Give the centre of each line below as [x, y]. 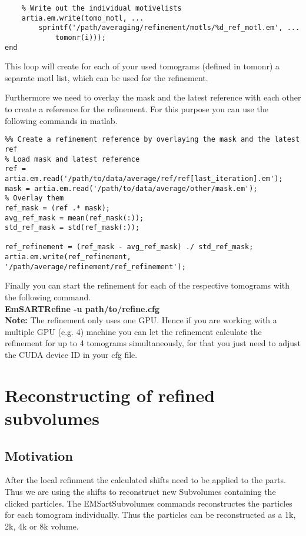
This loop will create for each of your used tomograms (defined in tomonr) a [142, 66]
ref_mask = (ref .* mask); [57, 208]
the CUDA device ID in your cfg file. [71, 354]
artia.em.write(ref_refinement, [68, 257]
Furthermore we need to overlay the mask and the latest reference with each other [153, 97]
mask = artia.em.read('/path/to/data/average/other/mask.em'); [131, 188]
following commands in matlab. [61, 120]
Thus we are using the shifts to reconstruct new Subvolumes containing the [140, 491]
